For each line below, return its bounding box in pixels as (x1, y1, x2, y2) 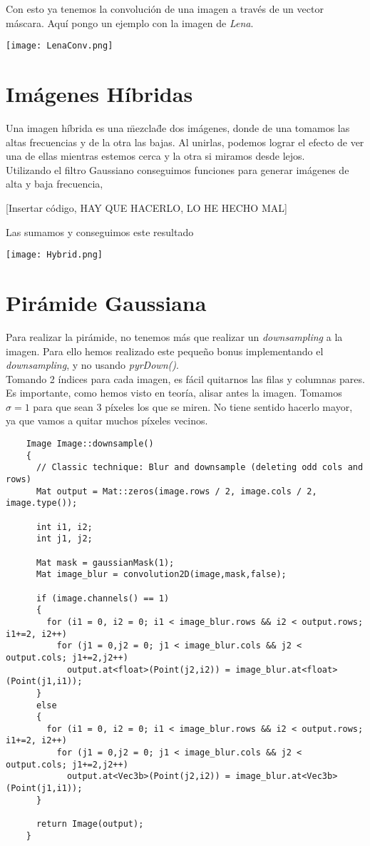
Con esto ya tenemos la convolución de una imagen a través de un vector (6, 1, 324, 16)
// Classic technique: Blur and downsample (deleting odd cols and (36, 462, 364, 473)
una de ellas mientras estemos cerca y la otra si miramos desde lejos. (6, 148, 305, 163)
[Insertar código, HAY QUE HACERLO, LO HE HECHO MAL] (6, 200, 287, 215)
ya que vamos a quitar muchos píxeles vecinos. (6, 413, 208, 428)
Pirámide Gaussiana (6, 287, 207, 317)
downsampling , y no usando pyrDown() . (6, 357, 179, 372)
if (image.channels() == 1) (36, 593, 170, 603)
